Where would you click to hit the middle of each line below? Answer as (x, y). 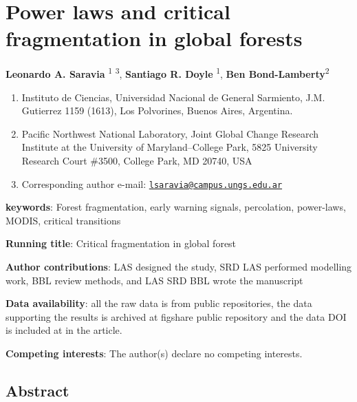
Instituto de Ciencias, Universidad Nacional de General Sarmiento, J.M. (173, 97)
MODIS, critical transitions (63, 220)
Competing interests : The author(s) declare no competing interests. (154, 353)
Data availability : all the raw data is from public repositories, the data (159, 303)
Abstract (37, 390)
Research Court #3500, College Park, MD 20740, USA (137, 160)
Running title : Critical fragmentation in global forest (121, 243)
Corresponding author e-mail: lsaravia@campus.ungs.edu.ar (152, 183)
